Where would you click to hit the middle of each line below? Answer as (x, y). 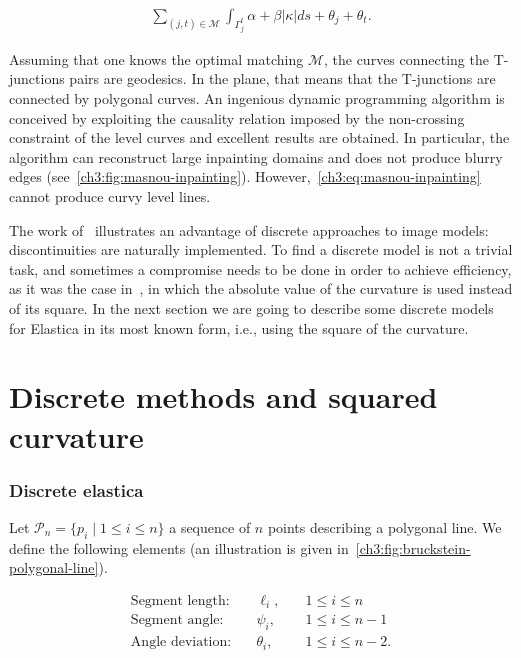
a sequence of (210, 526)
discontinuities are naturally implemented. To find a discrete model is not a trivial (261, 249)
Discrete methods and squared (223, 396)
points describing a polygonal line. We (384, 526)
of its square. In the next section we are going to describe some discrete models (251, 307)
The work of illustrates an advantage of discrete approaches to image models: (249, 229)
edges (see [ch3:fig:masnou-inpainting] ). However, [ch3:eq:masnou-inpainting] (245, 176)
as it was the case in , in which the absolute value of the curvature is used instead (261, 288)
